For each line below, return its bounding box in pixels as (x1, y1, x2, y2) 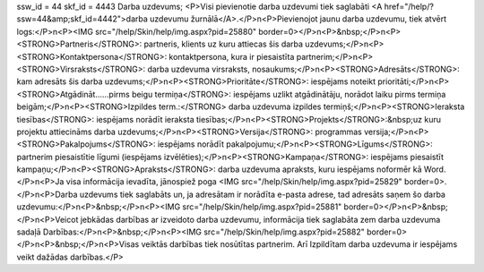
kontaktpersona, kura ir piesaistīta (169, 51, 295, 62)
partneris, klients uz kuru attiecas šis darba (143, 38, 304, 49)
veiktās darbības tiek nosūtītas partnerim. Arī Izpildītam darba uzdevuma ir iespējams (141, 239, 458, 250)
